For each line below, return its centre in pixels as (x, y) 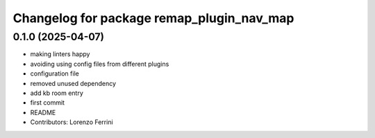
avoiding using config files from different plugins (100, 64)
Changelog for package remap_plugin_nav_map (153, 18)
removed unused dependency (73, 83)
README (43, 112)
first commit (48, 103)
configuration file (55, 74)
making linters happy (60, 54)
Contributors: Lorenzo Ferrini (72, 122)
